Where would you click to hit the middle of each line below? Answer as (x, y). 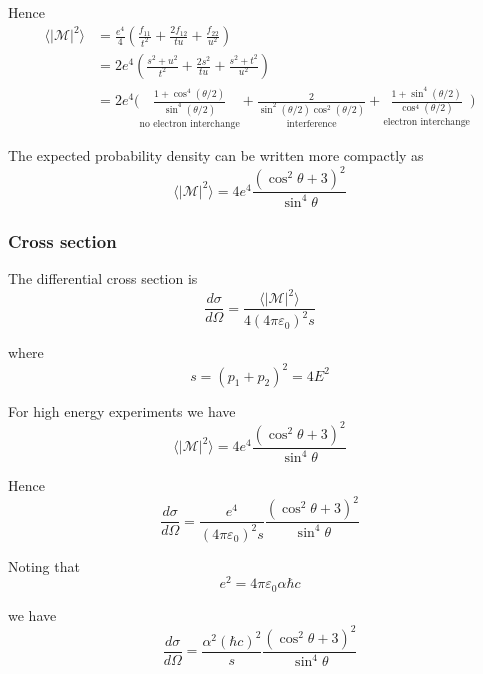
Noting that (44, 565)
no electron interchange (189, 123)
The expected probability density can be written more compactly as (216, 155)
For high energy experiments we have (122, 410)
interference (311, 123)
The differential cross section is (103, 277)
